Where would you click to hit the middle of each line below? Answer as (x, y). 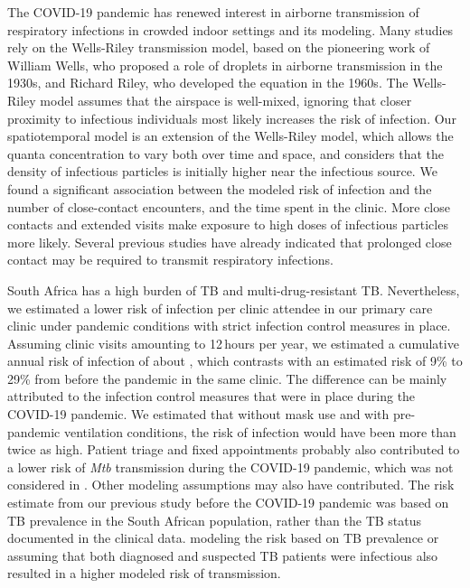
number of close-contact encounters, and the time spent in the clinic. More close (229, 206)
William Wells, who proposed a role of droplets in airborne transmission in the (225, 65)
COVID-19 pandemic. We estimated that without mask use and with (198, 414)
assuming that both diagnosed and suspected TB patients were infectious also (223, 555)
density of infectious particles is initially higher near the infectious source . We (222, 171)
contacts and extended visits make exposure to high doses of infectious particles (228, 224)
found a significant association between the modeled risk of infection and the (220, 188)
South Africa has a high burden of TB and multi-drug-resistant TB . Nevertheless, (234, 289)
